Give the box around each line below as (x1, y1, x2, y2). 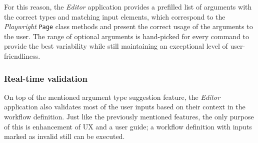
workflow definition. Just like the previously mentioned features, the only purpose (4, 111, 254, 122)
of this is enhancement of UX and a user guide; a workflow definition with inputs (4, 121, 252, 131)
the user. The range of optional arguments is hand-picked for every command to (4, 31, 249, 41)
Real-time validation (4, 72, 87, 84)
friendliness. (4, 51, 40, 61)
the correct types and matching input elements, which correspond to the (4, 11, 225, 22)
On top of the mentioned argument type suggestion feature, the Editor (4, 91, 220, 102)
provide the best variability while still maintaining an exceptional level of (4, 41, 228, 51)
